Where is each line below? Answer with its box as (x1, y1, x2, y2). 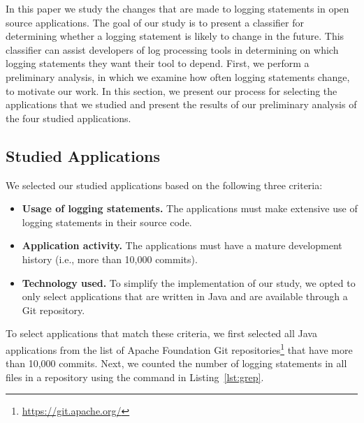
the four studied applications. (6, 110, 131, 125)
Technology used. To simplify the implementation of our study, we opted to (22, 275, 356, 290)
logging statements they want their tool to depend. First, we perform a (6, 56, 310, 70)
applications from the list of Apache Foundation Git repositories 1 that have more (6, 340, 353, 357)
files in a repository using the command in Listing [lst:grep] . (6, 369, 264, 384)
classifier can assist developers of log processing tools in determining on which (6, 42, 339, 57)
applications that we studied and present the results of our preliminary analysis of (6, 97, 357, 112)
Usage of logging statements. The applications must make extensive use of (22, 201, 358, 216)
